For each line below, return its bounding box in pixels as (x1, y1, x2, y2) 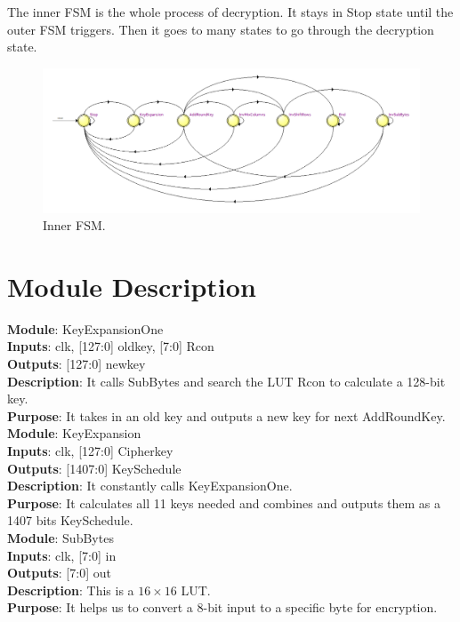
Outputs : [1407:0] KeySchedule (7, 459, 182, 477)
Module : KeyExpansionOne (7, 319, 164, 338)
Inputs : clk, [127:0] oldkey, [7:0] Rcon (7, 337, 214, 355)
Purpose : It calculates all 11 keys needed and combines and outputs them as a (7, 493, 441, 512)
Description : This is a (7, 580, 134, 599)
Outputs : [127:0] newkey (7, 355, 146, 372)
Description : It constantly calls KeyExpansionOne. (7, 476, 293, 495)
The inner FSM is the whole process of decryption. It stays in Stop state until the (7, 3, 454, 20)
